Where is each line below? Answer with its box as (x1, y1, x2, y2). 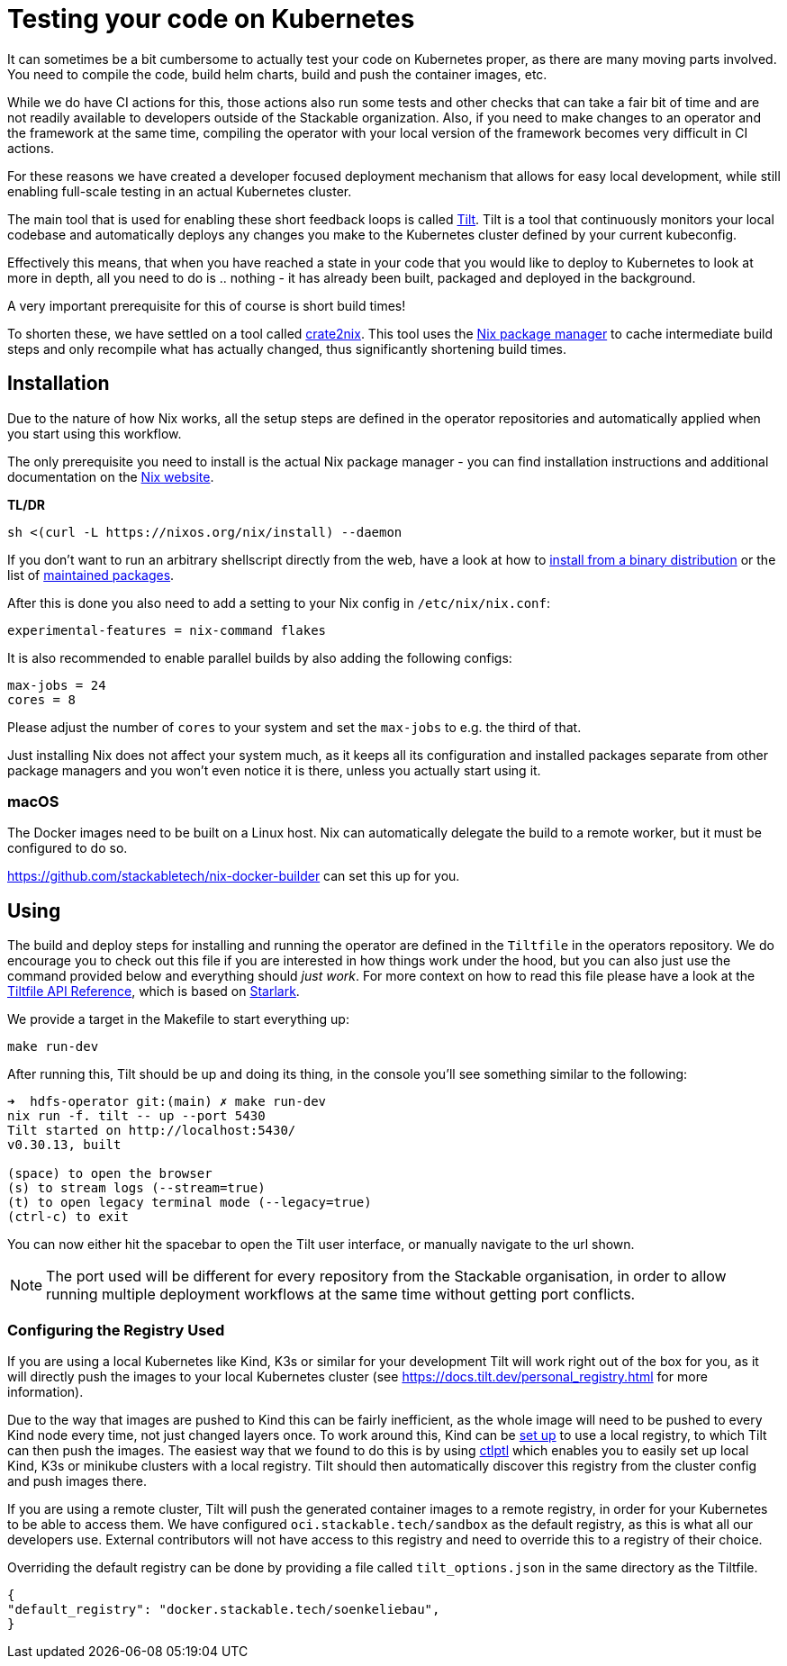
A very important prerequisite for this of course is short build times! (7, 297, 406, 313)
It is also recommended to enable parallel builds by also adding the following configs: (7, 649, 512, 665)
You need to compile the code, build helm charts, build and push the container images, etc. (7, 66, 547, 82)
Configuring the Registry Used (7, 1320, 225, 1339)
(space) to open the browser (7, 1166, 213, 1182)
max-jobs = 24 (7, 677, 106, 693)
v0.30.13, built (7, 1137, 122, 1153)
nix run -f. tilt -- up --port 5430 (7, 1109, 266, 1124)
